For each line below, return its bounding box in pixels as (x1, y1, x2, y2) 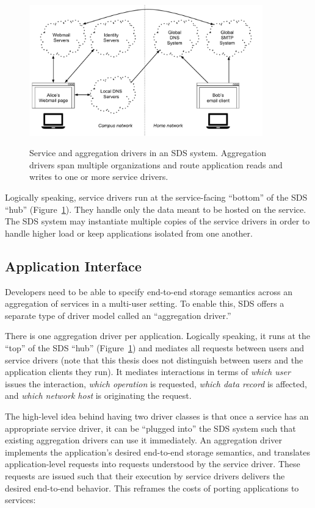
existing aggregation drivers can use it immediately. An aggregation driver (5, 434, 282, 446)
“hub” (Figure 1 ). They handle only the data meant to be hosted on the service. (5, 202, 306, 215)
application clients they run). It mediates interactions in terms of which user (5, 365, 291, 378)
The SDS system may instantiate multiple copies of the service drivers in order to (5, 215, 310, 227)
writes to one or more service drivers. (29, 170, 168, 183)
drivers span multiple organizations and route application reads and (29, 158, 283, 171)
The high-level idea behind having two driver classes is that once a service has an (5, 409, 309, 422)
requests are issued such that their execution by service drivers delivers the (5, 469, 285, 482)
